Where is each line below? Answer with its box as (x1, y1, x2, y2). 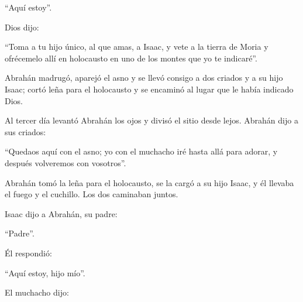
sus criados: (5, 125, 46, 138)
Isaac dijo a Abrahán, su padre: (5, 207, 118, 219)
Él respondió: (5, 246, 52, 259)
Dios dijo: (5, 20, 39, 33)
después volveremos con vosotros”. (5, 156, 126, 169)
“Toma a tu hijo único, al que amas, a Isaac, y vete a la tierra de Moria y (5, 40, 268, 53)
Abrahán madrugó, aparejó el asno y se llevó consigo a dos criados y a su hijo (5, 71, 283, 84)
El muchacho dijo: (5, 286, 69, 298)
